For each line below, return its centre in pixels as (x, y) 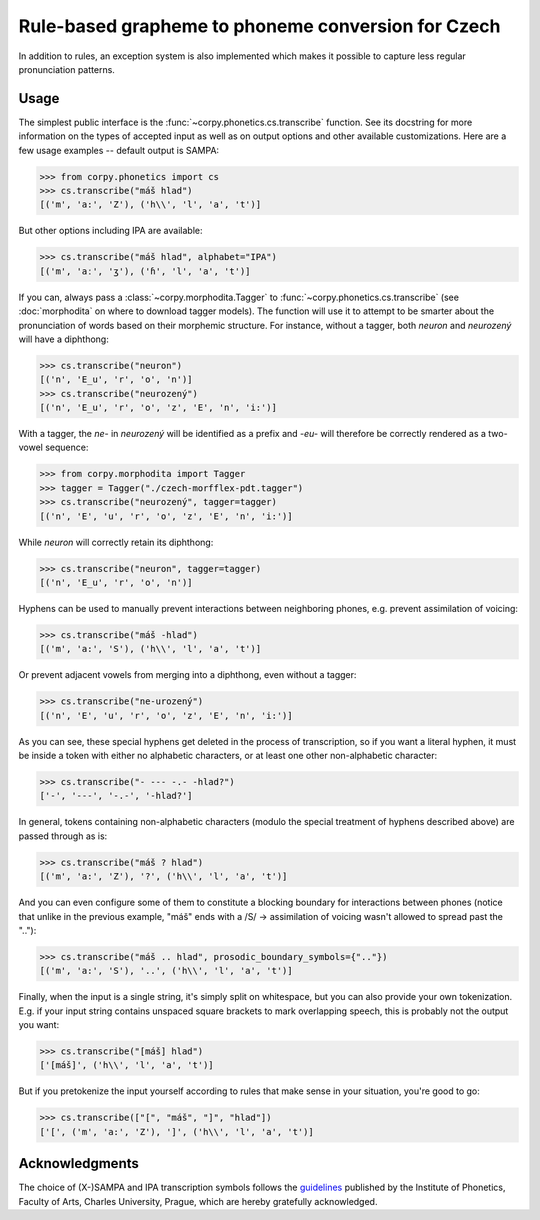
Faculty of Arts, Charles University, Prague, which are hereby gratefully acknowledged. (198, 1201)
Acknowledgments (79, 1163)
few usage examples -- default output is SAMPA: (119, 150)
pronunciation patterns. (66, 69)
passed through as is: (63, 836)
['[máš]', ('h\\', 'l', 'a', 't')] (126, 1065)
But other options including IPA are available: (110, 231)
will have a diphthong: (63, 339)
